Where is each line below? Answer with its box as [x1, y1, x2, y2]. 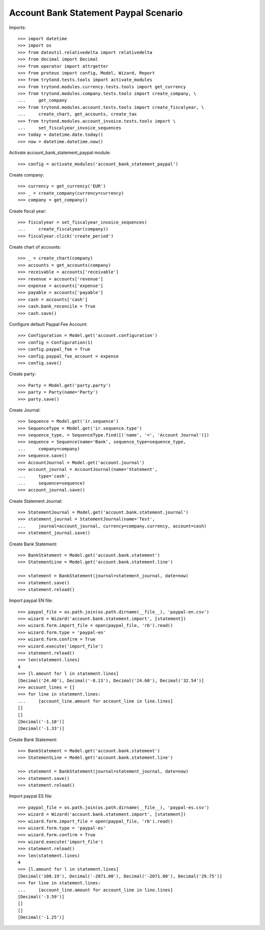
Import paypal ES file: [9, 793, 53, 799]
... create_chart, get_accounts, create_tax [18, 111, 137, 117]
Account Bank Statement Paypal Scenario [9, 7, 183, 18]
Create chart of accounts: [9, 244, 61, 250]
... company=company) [18, 446, 80, 451]
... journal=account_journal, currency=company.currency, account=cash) [18, 523, 207, 529]
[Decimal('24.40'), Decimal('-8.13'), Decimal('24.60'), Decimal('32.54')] [18, 677, 204, 683]
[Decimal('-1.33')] [18, 726, 65, 731]
